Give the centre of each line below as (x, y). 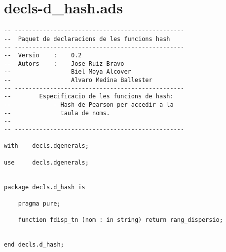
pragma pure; (39, 203)
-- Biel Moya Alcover (68, 72)
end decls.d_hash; (34, 245)
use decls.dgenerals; (46, 162)
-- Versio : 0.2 (43, 56)
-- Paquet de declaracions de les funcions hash (87, 39)
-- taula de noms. (57, 113)
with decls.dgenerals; (46, 146)
